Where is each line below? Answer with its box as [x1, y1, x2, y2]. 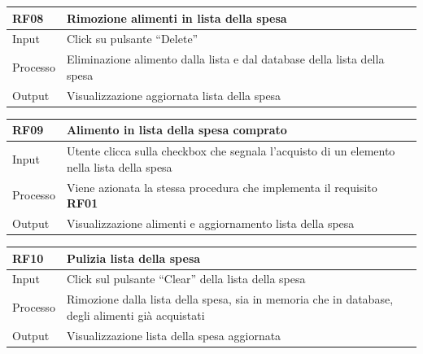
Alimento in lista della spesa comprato [66, 121, 287, 138]
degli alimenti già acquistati [66, 306, 205, 323]
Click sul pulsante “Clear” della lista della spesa [66, 270, 306, 287]
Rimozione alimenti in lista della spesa [66, 9, 287, 26]
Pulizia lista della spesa [66, 249, 201, 266]
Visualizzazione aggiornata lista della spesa [66, 86, 281, 103]
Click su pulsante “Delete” [66, 30, 198, 47]
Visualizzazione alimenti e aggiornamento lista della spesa [66, 214, 355, 231]
